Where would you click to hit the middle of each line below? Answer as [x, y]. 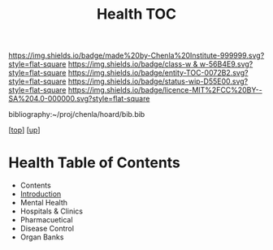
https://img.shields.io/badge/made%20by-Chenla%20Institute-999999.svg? [136, 56]
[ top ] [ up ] [24, 130]
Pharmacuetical [46, 220]
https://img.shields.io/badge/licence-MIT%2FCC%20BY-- [165, 90]
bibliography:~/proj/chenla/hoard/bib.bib [77, 114]
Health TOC [136, 14]
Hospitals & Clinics [52, 211]
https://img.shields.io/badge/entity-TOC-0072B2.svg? [158, 73]
